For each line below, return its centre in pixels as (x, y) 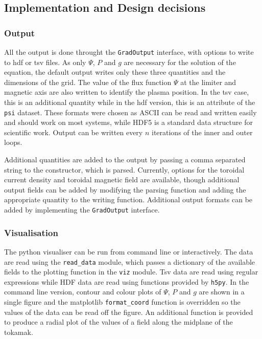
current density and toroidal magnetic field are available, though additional (122, 179)
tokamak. (19, 332)
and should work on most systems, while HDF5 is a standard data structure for (128, 122)
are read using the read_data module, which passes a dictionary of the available (130, 261)
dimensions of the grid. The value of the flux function (88, 82)
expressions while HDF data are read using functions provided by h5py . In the (127, 281)
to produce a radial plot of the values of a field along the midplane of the (118, 322)
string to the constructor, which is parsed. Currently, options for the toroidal (124, 169)
